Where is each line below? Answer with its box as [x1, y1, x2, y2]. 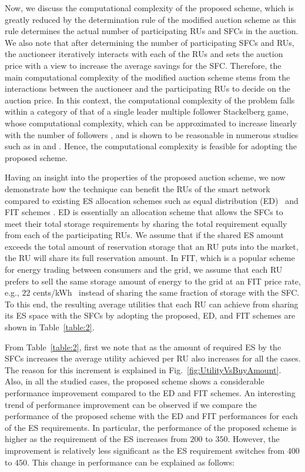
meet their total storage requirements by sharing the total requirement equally [5, 217, 287, 229]
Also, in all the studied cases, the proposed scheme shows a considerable [5, 375, 264, 387]
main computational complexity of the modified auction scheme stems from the [5, 71, 290, 83]
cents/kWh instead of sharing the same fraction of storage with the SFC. [33, 286, 300, 299]
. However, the [227, 433, 280, 445]
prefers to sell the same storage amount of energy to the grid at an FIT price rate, [5, 275, 301, 287]
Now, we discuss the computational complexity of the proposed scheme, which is [5, 2, 294, 14]
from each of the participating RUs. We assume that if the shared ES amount [5, 229, 284, 241]
